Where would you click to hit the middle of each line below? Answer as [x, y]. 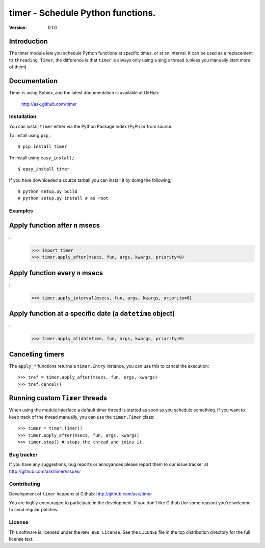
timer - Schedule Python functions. [82, 13]
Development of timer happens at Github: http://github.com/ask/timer [80, 493]
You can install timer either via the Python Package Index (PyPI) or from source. [91, 126]
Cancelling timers [37, 354]
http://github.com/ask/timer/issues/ [45, 471]
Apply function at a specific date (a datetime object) [92, 314]
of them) [18, 67]
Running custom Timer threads [58, 398]
